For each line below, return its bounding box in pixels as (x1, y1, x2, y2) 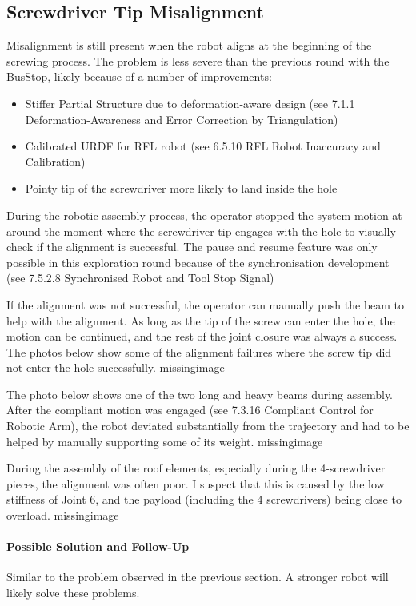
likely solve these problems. (6, 584, 140, 601)
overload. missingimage (6, 507, 119, 524)
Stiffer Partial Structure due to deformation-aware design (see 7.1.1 (25, 94, 355, 111)
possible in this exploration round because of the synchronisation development (6, 253, 390, 270)
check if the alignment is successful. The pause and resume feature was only (6, 238, 378, 255)
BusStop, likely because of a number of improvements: (6, 68, 272, 85)
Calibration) (25, 153, 86, 169)
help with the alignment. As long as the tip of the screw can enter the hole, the (6, 312, 395, 329)
